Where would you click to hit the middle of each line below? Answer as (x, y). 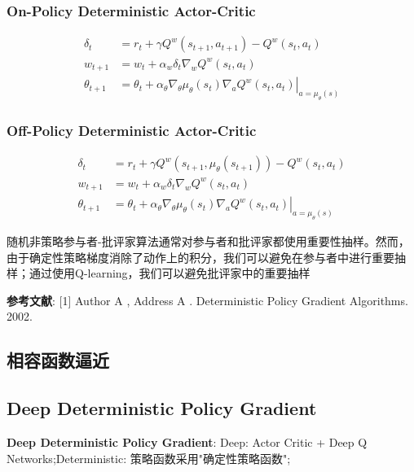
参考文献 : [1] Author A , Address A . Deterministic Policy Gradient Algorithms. (207, 300)
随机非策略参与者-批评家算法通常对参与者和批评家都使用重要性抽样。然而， (208, 241)
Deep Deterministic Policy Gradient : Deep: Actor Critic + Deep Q (187, 441)
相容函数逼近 (58, 360)
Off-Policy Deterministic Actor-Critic (132, 130)
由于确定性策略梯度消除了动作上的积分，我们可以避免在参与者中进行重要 (200, 257)
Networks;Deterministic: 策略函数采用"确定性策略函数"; (149, 458)
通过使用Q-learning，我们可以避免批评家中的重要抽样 (170, 273)
